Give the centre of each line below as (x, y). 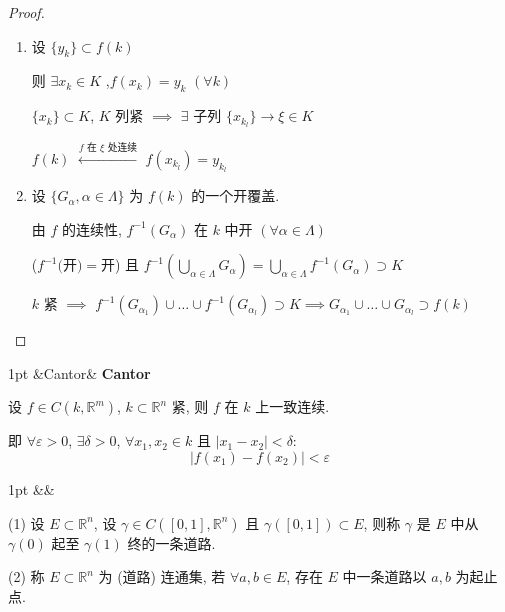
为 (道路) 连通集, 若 (162, 576)
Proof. (26, 12)
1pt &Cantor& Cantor (79, 372)
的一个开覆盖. (235, 195)
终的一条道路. (171, 542)
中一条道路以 (384, 576)
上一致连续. (292, 406)
